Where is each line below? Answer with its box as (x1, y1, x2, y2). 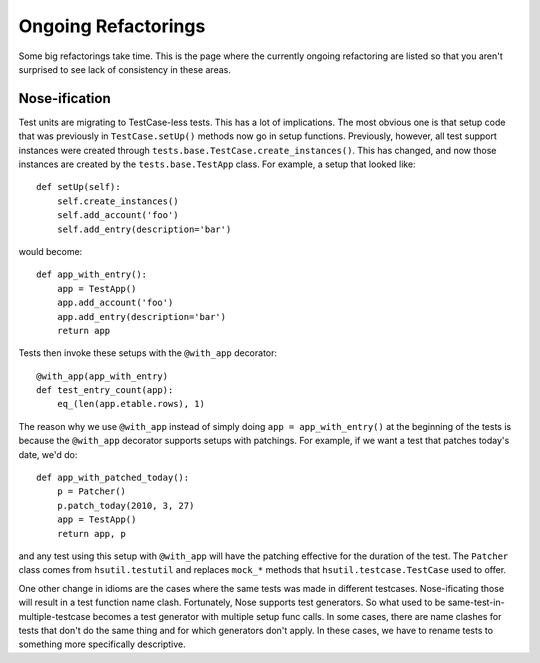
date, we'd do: (18, 448, 78, 460)
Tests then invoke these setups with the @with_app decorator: (18, 347, 278, 359)
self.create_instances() (56, 195, 179, 207)
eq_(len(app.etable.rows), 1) (56, 398, 205, 410)
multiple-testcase (18, 610, 91, 622)
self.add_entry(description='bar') (56, 223, 232, 235)
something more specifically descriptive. (18, 638, 187, 650)
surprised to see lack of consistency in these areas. (18, 63, 232, 75)
